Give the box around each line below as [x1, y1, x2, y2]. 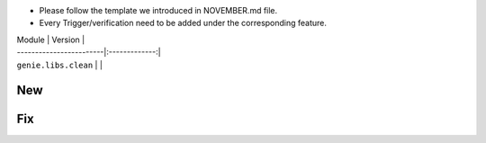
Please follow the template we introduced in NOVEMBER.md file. [39, 5, 278, 15]
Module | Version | [16, 34, 85, 45]
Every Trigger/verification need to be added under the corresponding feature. [39, 18, 328, 29]
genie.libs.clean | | [16, 59, 103, 70]
